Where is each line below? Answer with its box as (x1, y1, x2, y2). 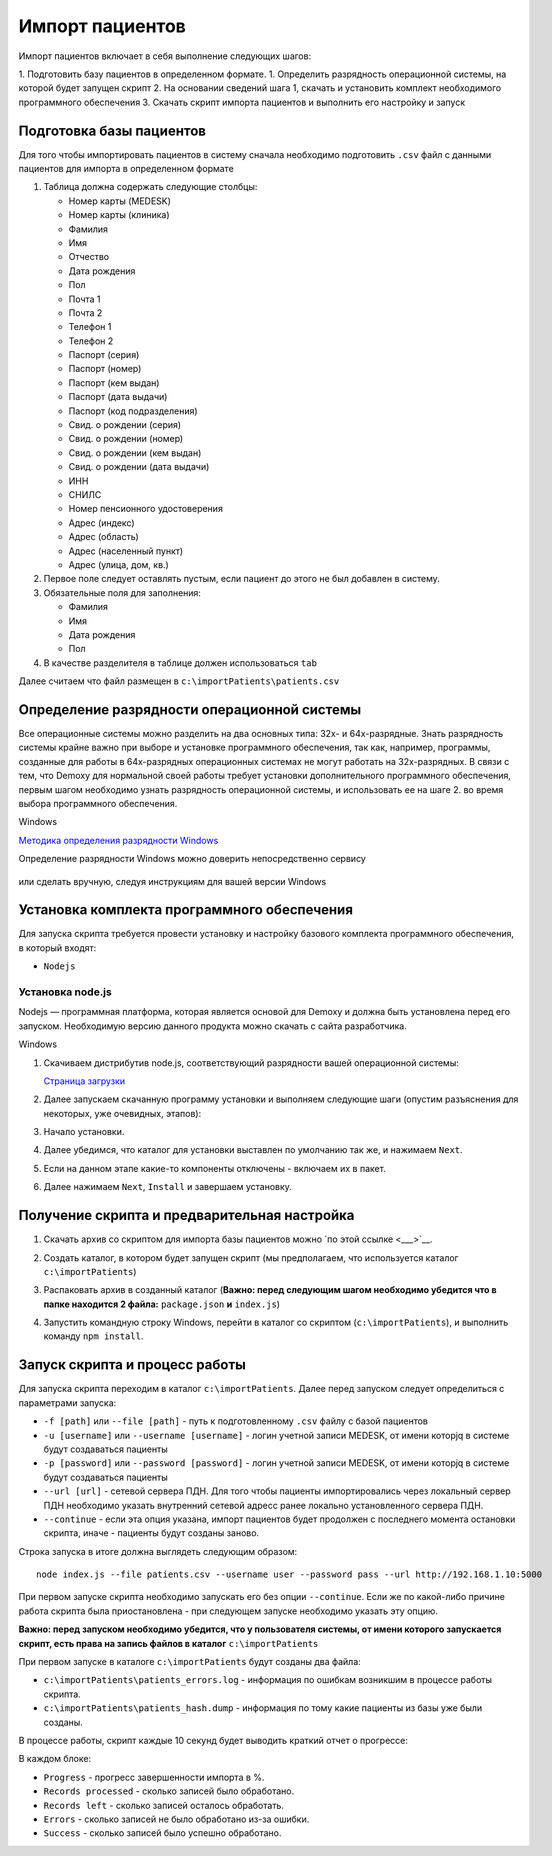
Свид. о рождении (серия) (68, 419, 182, 431)
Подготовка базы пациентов (18, 122, 207, 139)
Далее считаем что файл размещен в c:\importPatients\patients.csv (18, 675, 340, 687)
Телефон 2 (68, 335, 114, 347)
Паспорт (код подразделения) (68, 405, 199, 417)
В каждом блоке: (18, 1753, 92, 1765)
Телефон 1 (68, 321, 112, 333)
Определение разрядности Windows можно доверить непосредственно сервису (18, 853, 367, 865)
